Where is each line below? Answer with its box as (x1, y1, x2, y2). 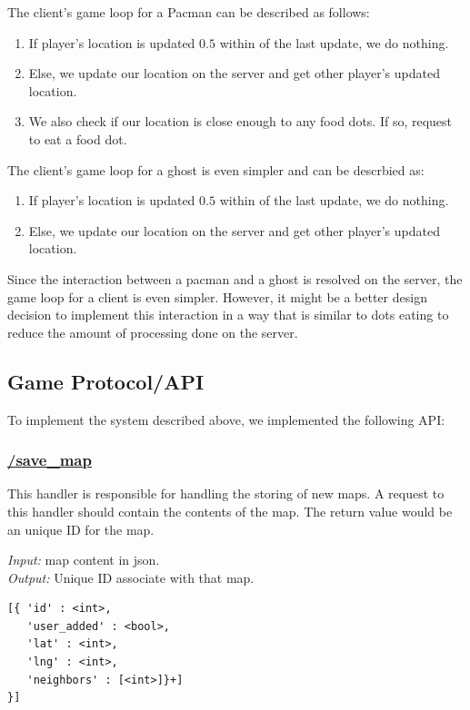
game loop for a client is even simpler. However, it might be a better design (7, 287, 427, 306)
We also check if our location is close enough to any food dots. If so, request (28, 112, 453, 131)
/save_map (7, 449, 92, 471)
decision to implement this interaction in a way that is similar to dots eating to (7, 305, 449, 324)
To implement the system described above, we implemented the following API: (7, 409, 445, 429)
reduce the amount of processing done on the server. (7, 322, 298, 341)
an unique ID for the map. (7, 519, 155, 538)
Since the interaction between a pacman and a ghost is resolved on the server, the (7, 269, 463, 288)
